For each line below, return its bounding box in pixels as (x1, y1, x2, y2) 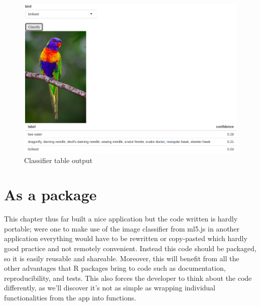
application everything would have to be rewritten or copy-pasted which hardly (4, 233, 247, 244)
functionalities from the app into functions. (4, 292, 137, 303)
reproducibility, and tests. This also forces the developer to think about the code (4, 272, 252, 283)
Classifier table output (24, 155, 93, 165)
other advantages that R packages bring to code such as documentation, (4, 263, 226, 273)
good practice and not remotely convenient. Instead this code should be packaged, (4, 243, 256, 254)
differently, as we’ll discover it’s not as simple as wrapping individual (4, 282, 215, 293)
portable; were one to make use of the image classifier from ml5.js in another (4, 223, 240, 234)
